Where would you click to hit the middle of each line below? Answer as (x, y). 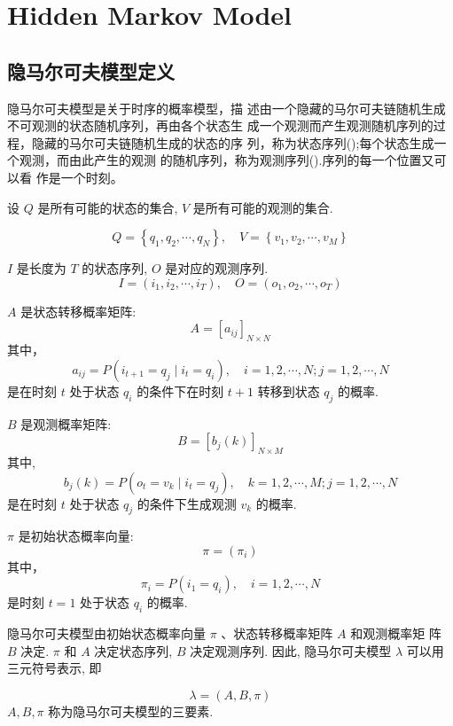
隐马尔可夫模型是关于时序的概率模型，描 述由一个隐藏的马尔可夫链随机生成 (226, 108)
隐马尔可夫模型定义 (91, 70)
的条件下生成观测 (187, 503)
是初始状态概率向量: (76, 536)
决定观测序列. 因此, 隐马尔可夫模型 (291, 650)
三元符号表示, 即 (55, 668)
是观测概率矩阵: (66, 423)
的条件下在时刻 (180, 390)
